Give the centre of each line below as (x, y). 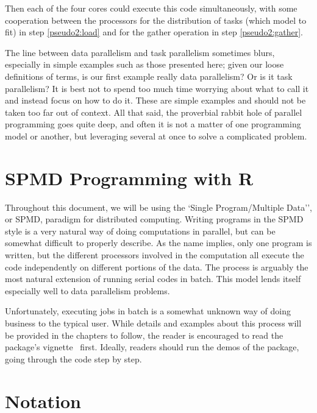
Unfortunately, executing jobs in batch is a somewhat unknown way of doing (148, 311)
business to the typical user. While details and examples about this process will (153, 323)
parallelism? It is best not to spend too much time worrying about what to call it (157, 88)
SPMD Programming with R (129, 178)
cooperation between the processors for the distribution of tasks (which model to (156, 20)
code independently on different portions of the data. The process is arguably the (157, 267)
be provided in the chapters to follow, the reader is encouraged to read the (144, 335)
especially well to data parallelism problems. (87, 290)
